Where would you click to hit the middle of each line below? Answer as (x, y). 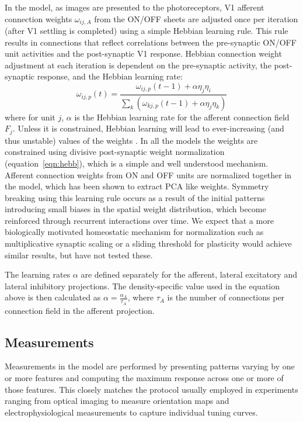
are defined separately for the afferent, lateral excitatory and (189, 274)
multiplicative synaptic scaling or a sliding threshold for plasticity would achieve (148, 243)
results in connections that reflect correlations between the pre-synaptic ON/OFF (151, 42)
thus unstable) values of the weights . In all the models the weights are (131, 140)
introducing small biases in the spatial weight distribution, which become (135, 209)
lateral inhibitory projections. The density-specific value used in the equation (142, 286)
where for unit (30, 117)
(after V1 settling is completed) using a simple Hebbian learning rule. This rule (147, 31)
